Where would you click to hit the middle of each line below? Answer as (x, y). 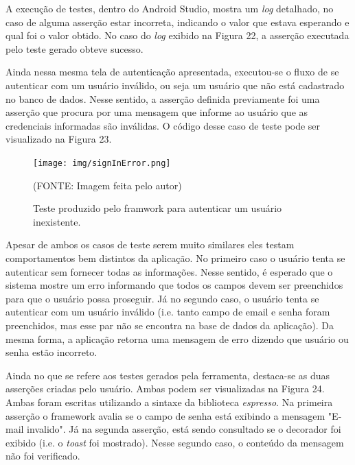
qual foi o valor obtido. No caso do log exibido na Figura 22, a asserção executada (177, 35)
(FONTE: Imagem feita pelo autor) (107, 185)
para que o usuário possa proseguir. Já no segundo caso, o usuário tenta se (162, 298)
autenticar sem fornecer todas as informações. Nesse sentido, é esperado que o (169, 271)
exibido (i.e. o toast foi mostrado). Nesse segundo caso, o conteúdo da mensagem (175, 442)
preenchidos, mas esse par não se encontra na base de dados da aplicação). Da (170, 325)
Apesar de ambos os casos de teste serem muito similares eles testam (150, 245)
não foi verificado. (43, 456)
